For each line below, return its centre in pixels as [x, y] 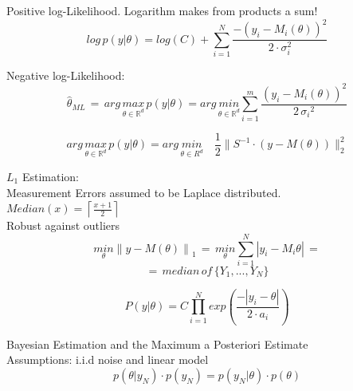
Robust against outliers [63, 225]
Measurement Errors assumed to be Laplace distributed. [144, 192]
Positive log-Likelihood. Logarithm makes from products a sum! [162, 10]
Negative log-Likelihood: [66, 75]
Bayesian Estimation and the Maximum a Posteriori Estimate [157, 344]
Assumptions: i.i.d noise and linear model [108, 359]
